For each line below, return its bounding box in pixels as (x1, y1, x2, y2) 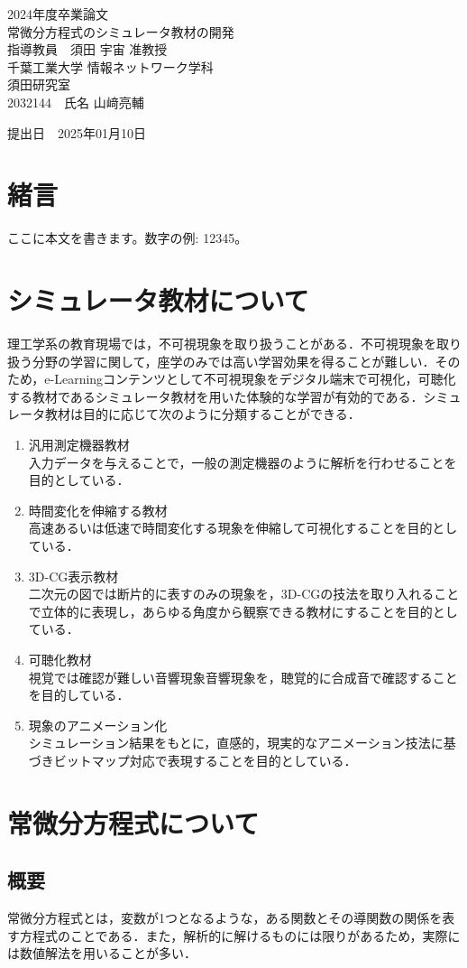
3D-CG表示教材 (28, 566, 119, 585)
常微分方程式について (7, 804, 260, 841)
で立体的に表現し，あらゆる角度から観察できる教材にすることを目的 (28, 601, 433, 620)
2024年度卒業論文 (7, 5, 108, 23)
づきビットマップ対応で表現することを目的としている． (28, 750, 357, 769)
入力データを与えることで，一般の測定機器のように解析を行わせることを (28, 452, 457, 471)
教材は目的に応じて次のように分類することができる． (44, 405, 361, 423)
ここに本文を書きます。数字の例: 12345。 (7, 228, 248, 247)
